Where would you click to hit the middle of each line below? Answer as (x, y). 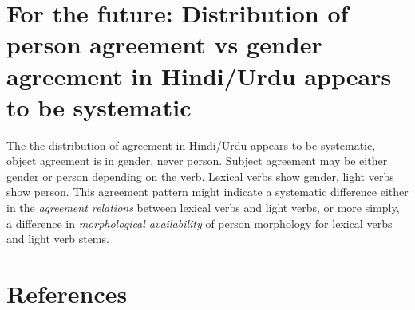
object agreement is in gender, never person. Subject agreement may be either (197, 161)
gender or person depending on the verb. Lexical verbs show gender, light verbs (200, 176)
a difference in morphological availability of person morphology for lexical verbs (200, 223)
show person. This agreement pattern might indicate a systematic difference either (207, 192)
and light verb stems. (58, 239)
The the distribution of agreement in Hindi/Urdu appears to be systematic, (191, 145)
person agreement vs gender (164, 44)
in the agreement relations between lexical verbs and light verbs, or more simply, (203, 208)
